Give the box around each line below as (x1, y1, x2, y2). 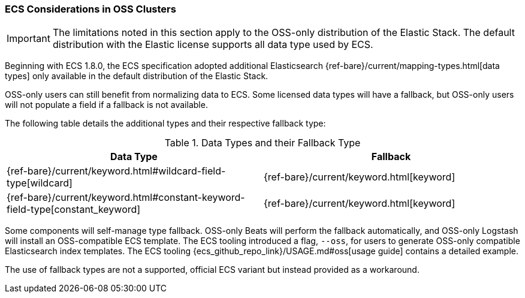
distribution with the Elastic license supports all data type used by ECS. (52, 38, 373, 51)
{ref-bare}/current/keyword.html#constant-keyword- (7, 191, 245, 204)
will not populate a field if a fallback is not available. (5, 100, 208, 110)
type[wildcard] (7, 177, 73, 189)
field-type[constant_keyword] (7, 203, 141, 216)
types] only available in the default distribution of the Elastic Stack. (5, 71, 268, 82)
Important (7, 32, 50, 45)
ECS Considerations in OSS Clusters (5, 3, 176, 15)
